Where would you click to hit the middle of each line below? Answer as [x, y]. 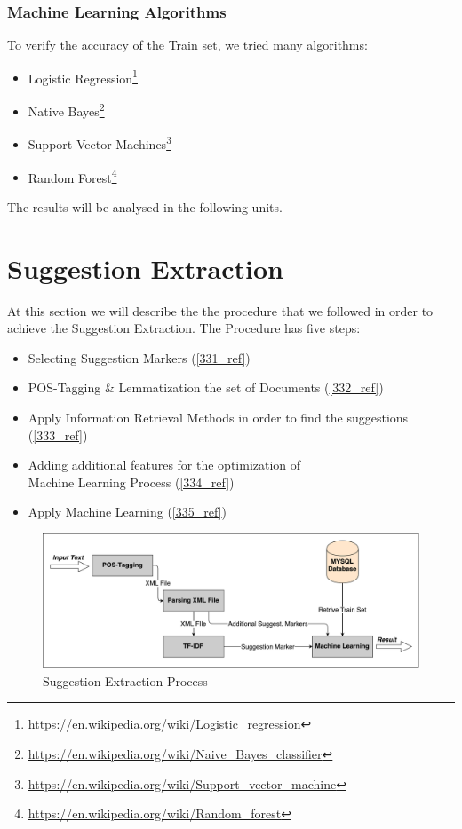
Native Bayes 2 [66, 110]
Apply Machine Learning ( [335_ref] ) [127, 512]
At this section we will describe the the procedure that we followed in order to [220, 310]
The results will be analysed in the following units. [145, 206]
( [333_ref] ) [58, 434]
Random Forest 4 [72, 176]
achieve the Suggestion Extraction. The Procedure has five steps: [184, 328]
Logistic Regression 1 [83, 76]
